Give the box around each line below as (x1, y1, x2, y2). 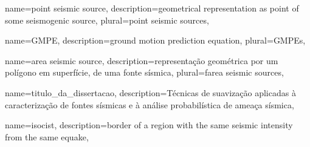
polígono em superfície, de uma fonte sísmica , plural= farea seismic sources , (5, 66, 284, 79)
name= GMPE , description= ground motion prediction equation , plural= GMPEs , (5, 34, 306, 47)
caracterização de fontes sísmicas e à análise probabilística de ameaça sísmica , (5, 98, 294, 111)
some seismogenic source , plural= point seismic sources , (5, 13, 209, 26)
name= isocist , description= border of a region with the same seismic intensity (5, 119, 293, 131)
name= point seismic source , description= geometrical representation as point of (5, 2, 299, 14)
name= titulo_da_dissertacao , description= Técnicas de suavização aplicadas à (5, 86, 296, 99)
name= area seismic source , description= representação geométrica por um (5, 54, 278, 67)
